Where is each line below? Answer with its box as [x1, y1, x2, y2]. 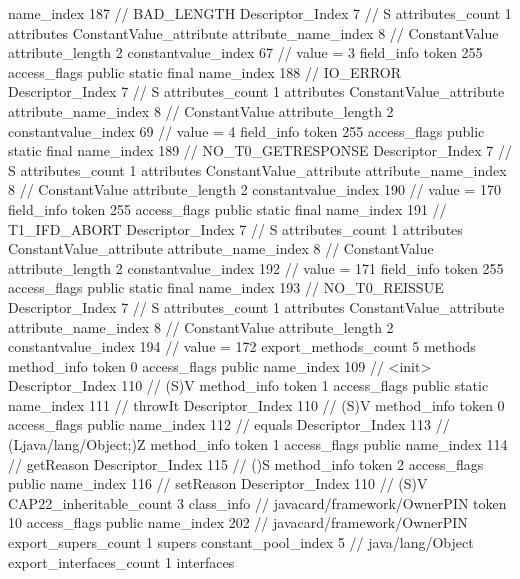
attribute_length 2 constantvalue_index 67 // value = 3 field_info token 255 [8, 42, 483, 63]
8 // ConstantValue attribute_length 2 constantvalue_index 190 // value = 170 [8, 179, 501, 200]
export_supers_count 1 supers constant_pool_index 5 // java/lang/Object [8, 532, 474, 553]
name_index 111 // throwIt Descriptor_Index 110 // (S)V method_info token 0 [8, 394, 505, 415]
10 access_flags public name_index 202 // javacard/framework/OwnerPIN [8, 512, 468, 533]
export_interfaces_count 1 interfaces [8, 551, 235, 572]
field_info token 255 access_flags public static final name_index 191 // [8, 198, 447, 219]
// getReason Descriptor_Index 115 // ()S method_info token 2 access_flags [8, 453, 484, 474]
